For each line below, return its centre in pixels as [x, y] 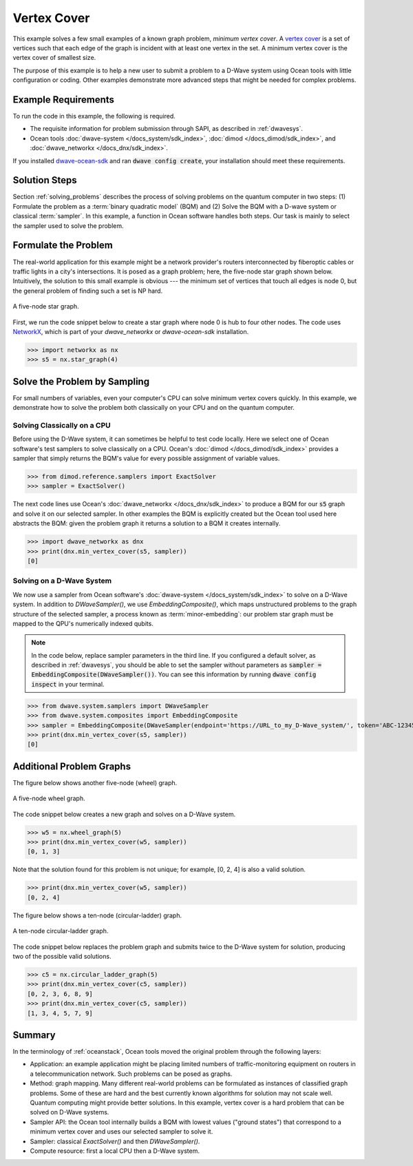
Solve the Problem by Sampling [81, 381]
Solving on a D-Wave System [62, 581]
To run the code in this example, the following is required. [94, 116]
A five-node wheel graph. [49, 798]
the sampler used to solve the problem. [68, 226]
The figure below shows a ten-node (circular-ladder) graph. [97, 915]
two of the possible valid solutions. [62, 956]
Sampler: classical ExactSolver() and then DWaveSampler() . [115, 1141]
